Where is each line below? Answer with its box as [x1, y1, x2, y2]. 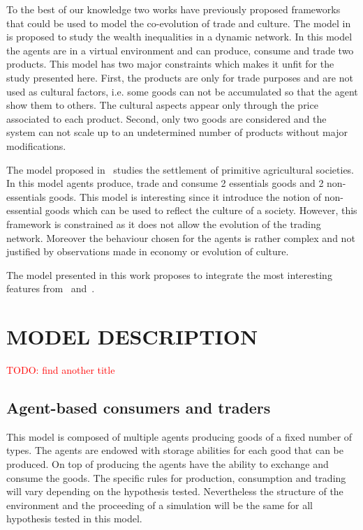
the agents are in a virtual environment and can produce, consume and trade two [6, 43, 354, 57]
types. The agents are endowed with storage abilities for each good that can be [6, 443, 343, 457]
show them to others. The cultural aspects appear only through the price [6, 98, 318, 112]
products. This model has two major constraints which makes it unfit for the [6, 56, 334, 71]
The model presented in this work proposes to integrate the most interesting [6, 267, 332, 282]
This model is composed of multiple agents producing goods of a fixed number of [6, 429, 353, 444]
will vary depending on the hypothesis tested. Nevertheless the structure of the [6, 484, 343, 499]
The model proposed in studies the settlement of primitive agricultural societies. [6, 162, 355, 176]
